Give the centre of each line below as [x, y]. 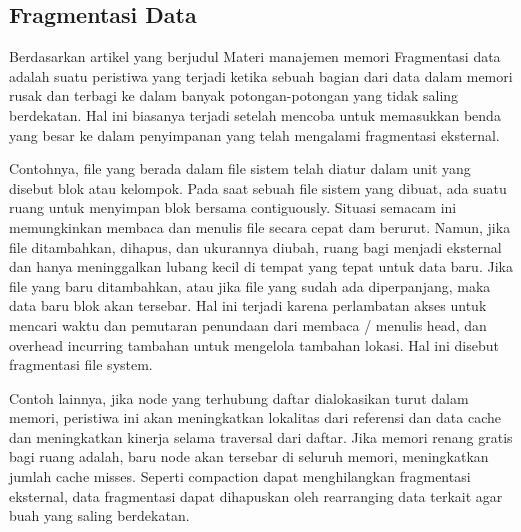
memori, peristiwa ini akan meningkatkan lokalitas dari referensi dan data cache [255, 417]
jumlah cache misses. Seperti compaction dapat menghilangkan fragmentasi [240, 476]
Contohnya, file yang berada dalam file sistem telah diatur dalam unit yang [240, 168]
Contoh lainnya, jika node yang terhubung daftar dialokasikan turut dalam [239, 397]
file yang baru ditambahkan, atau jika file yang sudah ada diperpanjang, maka [250, 285]
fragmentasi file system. [81, 364]
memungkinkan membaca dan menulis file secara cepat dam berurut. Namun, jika [260, 226]
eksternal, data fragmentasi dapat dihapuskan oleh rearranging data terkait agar [256, 495]
